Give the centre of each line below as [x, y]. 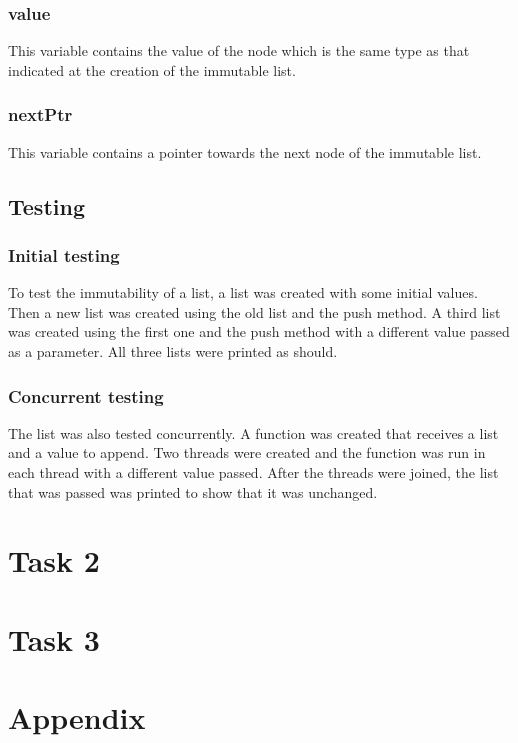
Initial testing [64, 254]
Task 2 [54, 560]
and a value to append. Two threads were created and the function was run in [247, 452]
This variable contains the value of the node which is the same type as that [239, 50]
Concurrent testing [86, 395]
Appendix [77, 717]
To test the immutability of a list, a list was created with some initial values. [243, 292]
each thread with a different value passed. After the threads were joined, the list [253, 472]
